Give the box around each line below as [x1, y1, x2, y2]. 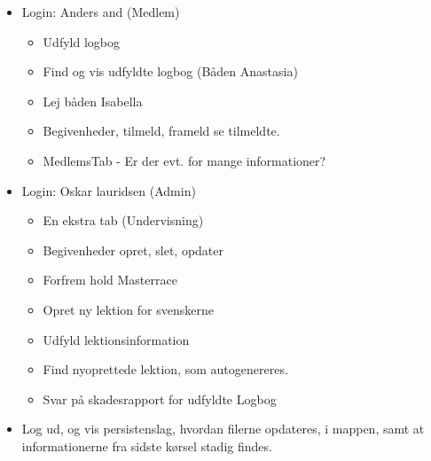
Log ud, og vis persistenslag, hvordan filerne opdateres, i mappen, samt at [21, 419, 425, 438]
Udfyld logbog [43, 32, 120, 51]
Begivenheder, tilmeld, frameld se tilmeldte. [43, 121, 280, 140]
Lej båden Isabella [43, 91, 143, 110]
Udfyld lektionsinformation [43, 330, 190, 348]
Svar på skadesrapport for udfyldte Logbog [43, 389, 277, 408]
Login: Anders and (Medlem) [21, 3, 180, 20]
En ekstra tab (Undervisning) [43, 211, 204, 230]
